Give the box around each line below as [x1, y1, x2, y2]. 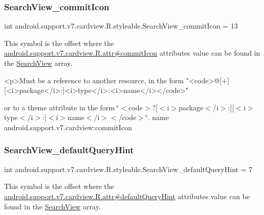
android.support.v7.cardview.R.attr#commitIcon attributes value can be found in [4, 47, 260, 58]
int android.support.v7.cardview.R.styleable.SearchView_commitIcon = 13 [4, 20, 238, 31]
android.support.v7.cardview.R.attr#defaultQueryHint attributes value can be [4, 190, 250, 201]
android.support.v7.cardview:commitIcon [4, 122, 132, 132]
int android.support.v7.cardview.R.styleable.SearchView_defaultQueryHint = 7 [4, 163, 253, 174]
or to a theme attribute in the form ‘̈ [4, 102, 119, 112]
